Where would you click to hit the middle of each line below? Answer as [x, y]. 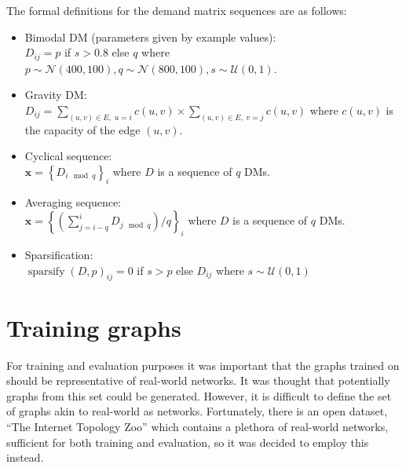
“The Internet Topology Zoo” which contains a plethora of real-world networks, [198, 426]
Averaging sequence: [73, 201]
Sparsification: [59, 255]
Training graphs [94, 327]
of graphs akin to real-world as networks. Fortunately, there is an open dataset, [197, 411]
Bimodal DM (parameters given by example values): [150, 37]
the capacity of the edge [82, 129]
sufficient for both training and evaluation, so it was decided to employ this [188, 442]
